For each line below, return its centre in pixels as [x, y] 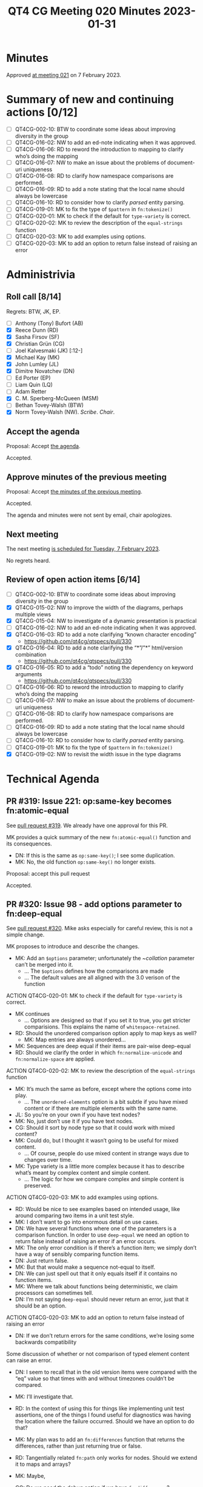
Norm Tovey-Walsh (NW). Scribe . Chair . [65, 412]
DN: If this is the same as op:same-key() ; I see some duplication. [95, 855]
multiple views [33, 614]
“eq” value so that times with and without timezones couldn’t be [95, 1378]
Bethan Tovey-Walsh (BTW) [49, 405]
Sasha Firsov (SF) [37, 337]
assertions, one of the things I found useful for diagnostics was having [103, 1415]
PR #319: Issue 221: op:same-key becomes [89, 801]
